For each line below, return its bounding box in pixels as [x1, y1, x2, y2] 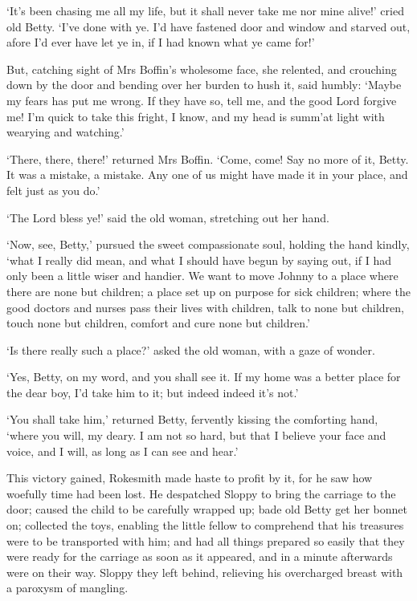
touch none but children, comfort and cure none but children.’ [6, 315, 310, 331]
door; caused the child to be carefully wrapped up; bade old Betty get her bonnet [6, 501, 408, 518]
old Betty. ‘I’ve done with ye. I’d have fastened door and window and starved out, [6, 18, 411, 35]
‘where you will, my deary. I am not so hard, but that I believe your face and [6, 427, 386, 444]
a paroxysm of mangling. [6, 579, 129, 596]
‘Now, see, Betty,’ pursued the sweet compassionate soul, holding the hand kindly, [6, 236, 410, 253]
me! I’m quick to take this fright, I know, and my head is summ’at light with [6, 108, 385, 124]
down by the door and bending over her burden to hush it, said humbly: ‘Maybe [6, 76, 402, 93]
